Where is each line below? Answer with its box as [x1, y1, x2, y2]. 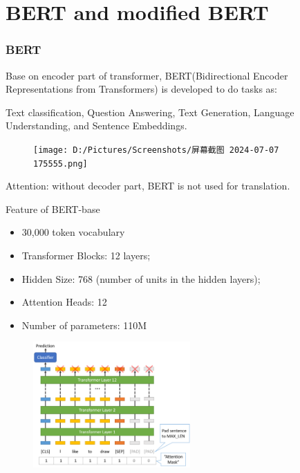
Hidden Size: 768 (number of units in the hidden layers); [21, 271, 261, 286]
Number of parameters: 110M [21, 317, 147, 332]
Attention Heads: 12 [21, 295, 107, 309]
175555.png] [33, 158, 88, 169]
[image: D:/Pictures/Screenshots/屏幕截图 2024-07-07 [33, 145, 279, 155]
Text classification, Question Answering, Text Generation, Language [6, 104, 294, 119]
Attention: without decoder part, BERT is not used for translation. [6, 178, 290, 193]
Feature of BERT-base [6, 201, 100, 216]
